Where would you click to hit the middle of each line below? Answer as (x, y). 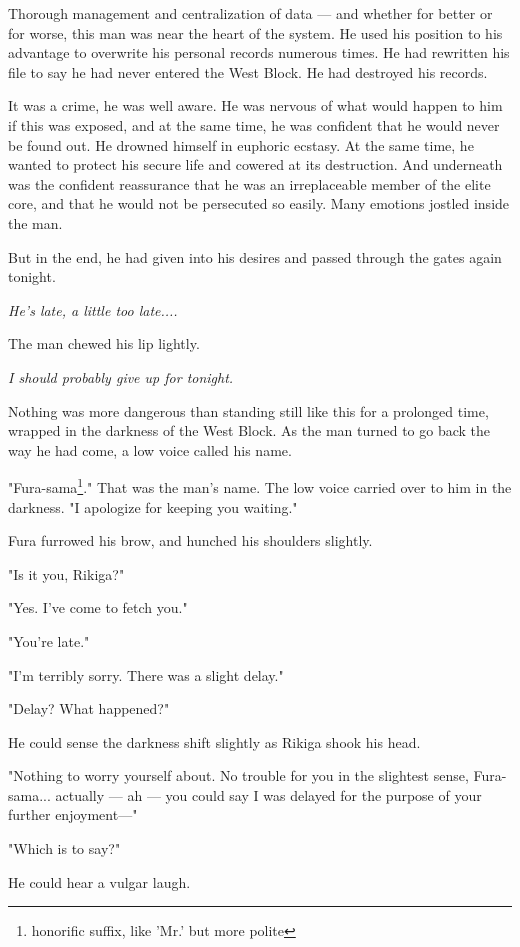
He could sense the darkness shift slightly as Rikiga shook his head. (214, 741)
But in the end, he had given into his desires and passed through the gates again (255, 256)
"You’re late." (49, 640)
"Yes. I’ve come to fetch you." (98, 607)
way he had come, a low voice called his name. (150, 449)
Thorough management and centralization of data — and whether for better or (250, 13)
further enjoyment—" (73, 814)
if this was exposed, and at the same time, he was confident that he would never (254, 124)
